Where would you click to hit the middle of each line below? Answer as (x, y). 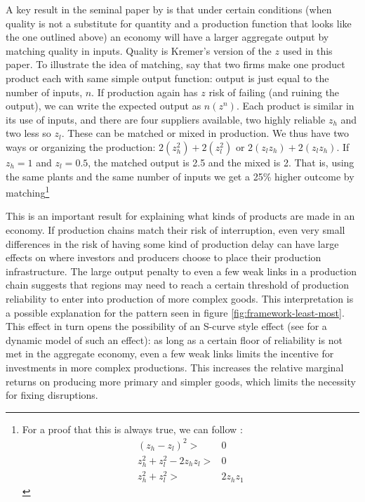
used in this (307, 50)
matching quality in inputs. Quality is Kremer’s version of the (139, 50)
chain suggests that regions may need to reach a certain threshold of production (178, 285)
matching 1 (28, 191)
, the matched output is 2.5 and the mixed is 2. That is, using (221, 162)
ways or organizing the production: (81, 146)
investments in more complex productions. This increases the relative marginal (175, 367)
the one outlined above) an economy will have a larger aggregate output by (167, 37)
